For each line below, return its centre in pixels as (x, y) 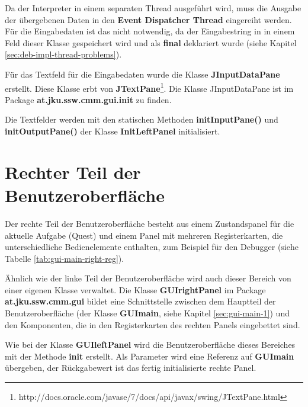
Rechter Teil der (73, 172)
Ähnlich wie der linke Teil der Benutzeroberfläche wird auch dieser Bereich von (148, 278)
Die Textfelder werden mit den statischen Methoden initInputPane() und (142, 119)
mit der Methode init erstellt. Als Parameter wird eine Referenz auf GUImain (150, 356)
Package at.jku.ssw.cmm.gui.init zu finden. (88, 99)
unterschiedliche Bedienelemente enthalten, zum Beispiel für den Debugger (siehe (152, 247)
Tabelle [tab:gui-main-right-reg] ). (65, 258)
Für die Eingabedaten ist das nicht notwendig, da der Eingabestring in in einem (150, 31)
